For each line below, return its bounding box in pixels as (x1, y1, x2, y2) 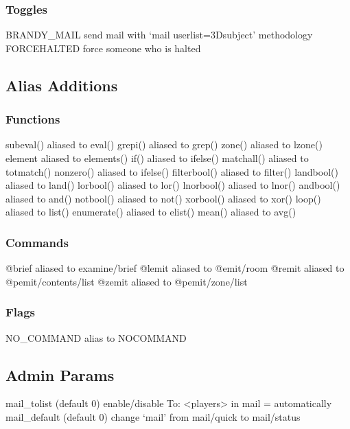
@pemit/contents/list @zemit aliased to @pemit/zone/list (5, 274, 248, 288)
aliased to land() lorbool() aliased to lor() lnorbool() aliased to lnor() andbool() (5, 178, 340, 192)
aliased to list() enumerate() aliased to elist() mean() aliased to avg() (5, 205, 296, 219)
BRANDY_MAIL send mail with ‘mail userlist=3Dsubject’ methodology (5, 27, 313, 42)
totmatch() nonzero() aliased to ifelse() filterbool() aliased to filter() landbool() (5, 164, 338, 178)
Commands (5, 233, 69, 251)
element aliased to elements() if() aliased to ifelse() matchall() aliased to (5, 151, 309, 165)
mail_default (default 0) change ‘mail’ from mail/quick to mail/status (5, 409, 301, 424)
